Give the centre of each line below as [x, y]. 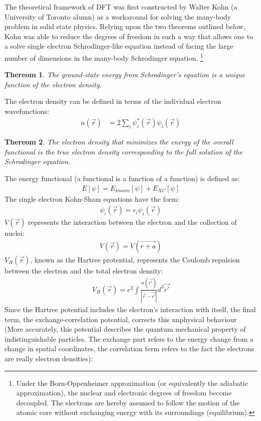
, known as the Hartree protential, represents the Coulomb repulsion [135, 259]
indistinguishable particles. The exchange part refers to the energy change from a [129, 338]
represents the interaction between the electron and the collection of [133, 222]
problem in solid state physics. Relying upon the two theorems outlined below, [125, 26]
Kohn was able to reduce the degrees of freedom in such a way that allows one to [129, 36]
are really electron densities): [49, 358]
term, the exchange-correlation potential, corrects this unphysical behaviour [121, 319]
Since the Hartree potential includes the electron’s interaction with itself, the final [130, 309]
